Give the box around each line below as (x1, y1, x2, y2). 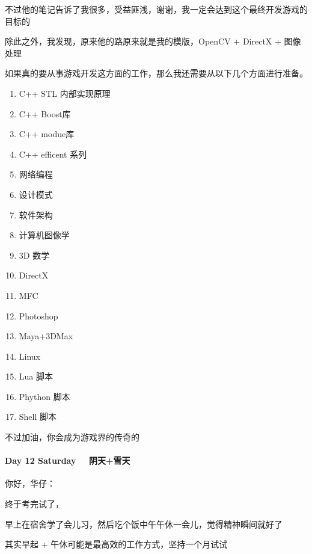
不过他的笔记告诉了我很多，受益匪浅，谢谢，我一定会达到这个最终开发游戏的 (5, 3, 308, 15)
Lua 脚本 (19, 370, 53, 383)
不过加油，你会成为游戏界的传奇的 (5, 431, 139, 443)
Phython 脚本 (19, 390, 70, 402)
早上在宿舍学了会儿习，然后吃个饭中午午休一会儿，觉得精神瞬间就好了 (5, 517, 283, 530)
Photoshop (19, 309, 58, 322)
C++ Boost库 (19, 107, 71, 120)
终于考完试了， (5, 497, 64, 510)
